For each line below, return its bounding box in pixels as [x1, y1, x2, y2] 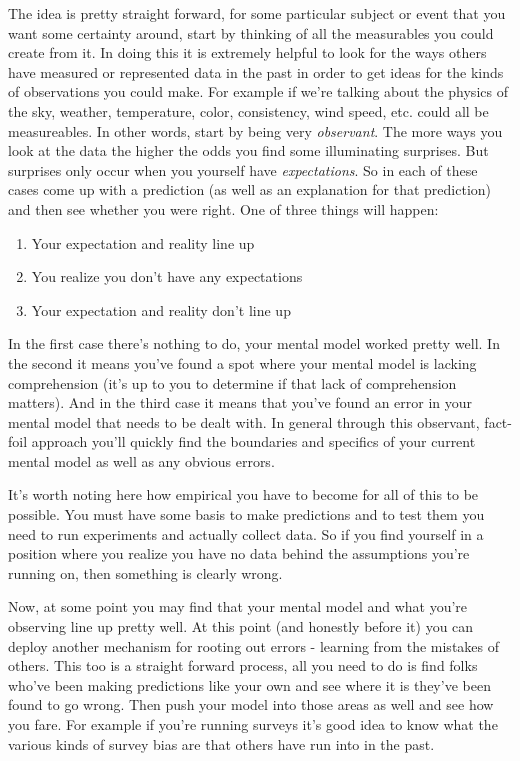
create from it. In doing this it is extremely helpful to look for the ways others [8, 42, 487, 63]
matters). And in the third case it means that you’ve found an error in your [8, 392, 473, 413]
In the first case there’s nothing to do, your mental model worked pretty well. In [8, 333, 500, 354]
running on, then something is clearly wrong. [8, 562, 283, 583]
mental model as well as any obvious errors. [8, 450, 275, 471]
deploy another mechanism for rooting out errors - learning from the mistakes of [8, 635, 500, 656]
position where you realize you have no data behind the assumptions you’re [8, 543, 470, 564]
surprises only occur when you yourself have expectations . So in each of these [8, 159, 478, 180]
